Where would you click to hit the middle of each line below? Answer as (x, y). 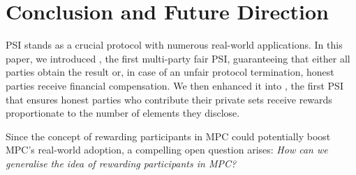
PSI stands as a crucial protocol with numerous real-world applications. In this (174, 45)
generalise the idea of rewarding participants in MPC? (121, 163)
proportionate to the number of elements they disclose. (123, 113)
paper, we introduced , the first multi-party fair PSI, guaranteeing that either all (178, 58)
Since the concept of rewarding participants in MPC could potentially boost (168, 136)
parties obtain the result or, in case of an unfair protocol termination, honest (170, 72)
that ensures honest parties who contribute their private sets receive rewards (169, 99)
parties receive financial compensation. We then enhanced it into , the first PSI (175, 85)
